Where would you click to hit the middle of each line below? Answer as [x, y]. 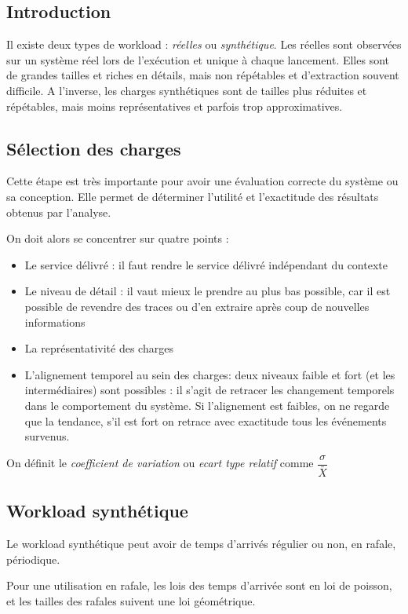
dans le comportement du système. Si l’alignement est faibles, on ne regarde [207, 405]
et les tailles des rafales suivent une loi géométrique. [131, 600]
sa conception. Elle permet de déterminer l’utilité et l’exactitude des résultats [193, 196]
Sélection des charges [94, 148]
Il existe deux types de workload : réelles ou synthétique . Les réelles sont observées [204, 44]
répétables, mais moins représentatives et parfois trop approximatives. [175, 106]
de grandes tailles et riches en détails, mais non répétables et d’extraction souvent [203, 75]
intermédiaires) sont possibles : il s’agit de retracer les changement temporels [209, 390]
